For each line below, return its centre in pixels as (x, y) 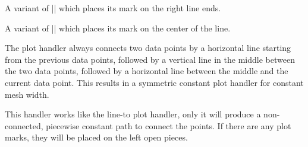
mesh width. (27, 94)
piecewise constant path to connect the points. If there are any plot (169, 125)
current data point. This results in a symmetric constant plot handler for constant (154, 82)
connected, (24, 125)
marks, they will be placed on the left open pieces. (96, 137)
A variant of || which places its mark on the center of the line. (118, 28)
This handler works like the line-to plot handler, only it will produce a (133, 114)
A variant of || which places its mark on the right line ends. (113, 8)
